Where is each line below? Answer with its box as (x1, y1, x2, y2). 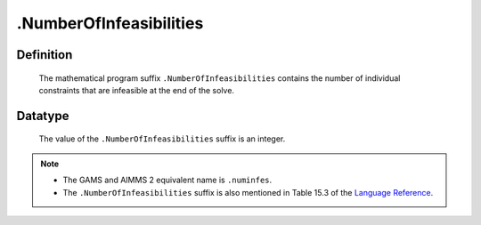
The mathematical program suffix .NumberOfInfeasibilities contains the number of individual (38, 72, 401, 84)
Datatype (16, 108, 69, 124)
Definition (16, 47, 73, 62)
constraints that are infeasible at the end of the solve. (38, 84, 235, 95)
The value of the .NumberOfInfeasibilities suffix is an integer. (38, 133, 286, 144)
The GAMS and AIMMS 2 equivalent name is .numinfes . (62, 174, 273, 186)
